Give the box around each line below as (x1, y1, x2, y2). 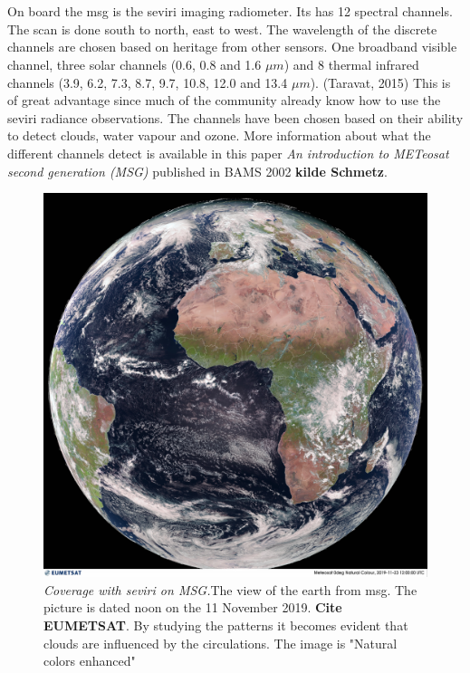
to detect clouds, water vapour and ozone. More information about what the (7, 126, 431, 145)
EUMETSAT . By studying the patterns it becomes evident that (43, 615, 408, 634)
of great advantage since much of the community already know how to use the (7, 91, 441, 110)
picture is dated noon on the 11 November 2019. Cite (43, 598, 342, 617)
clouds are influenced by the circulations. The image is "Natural (43, 633, 398, 652)
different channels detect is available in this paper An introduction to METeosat (7, 143, 449, 162)
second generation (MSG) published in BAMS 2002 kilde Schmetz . (7, 161, 388, 180)
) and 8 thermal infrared (283, 54, 419, 73)
